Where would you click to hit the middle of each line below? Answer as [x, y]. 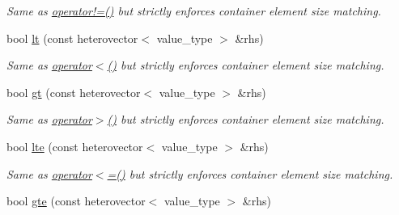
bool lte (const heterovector [75, 146]
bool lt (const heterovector [72, 38]
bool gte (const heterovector [76, 201]
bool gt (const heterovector [74, 92]
